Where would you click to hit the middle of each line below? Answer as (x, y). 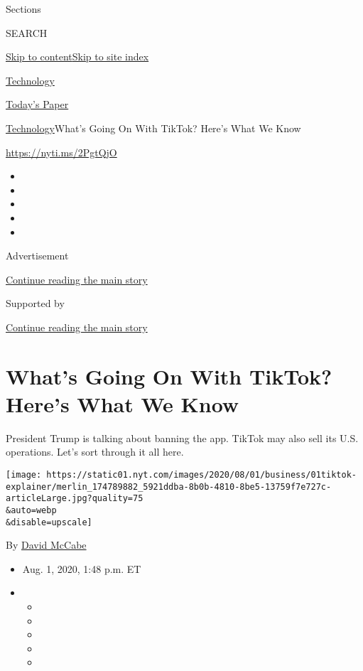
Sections (23, 9)
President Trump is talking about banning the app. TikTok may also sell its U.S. (182, 438)
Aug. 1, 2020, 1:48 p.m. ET (82, 568)
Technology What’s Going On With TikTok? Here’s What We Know (153, 128)
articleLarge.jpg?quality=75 (75, 499)
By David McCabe (46, 545)
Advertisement (37, 256)
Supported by (35, 303)
